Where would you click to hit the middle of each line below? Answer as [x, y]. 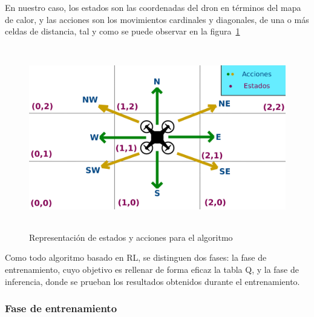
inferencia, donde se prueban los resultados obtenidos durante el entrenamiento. [152, 281]
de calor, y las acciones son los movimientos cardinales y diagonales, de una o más [157, 19]
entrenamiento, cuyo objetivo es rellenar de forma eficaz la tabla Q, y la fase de [152, 269]
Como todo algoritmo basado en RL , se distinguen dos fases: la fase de [136, 257]
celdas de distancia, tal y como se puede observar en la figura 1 [123, 31]
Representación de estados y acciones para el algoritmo [131, 237]
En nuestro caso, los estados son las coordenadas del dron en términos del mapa [153, 7]
